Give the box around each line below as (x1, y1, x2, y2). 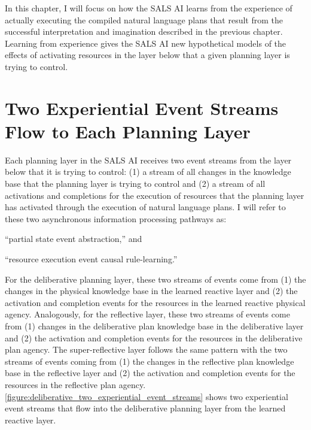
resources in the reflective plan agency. (5, 378, 146, 390)
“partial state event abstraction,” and (5, 232, 142, 245)
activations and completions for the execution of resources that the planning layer (5, 189, 304, 201)
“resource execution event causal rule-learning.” (5, 253, 178, 265)
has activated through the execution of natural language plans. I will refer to (5, 201, 286, 213)
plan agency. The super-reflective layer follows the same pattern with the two (5, 343, 288, 356)
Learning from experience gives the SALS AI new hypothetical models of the (5, 37, 286, 49)
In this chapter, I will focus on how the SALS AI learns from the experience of (5, 2, 292, 14)
